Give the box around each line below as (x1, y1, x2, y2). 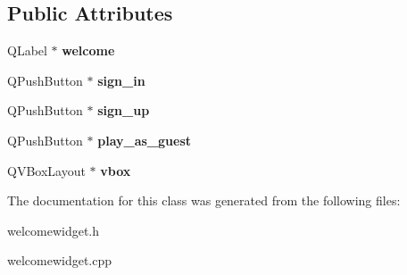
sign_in (97, 71, 145, 89)
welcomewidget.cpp (7, 251, 112, 270)
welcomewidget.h (7, 221, 100, 239)
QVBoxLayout (7, 161, 86, 179)
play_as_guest (97, 130, 192, 149)
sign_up (97, 101, 150, 120)
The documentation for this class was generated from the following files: (7, 191, 401, 210)
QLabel (7, 41, 47, 60)
